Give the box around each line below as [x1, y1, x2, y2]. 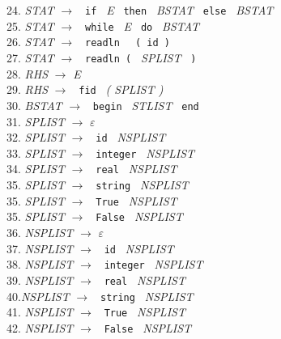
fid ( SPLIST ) [79, 81, 164, 98]
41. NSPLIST [6, 303, 74, 320]
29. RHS [6, 81, 49, 98]
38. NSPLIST [6, 256, 74, 273]
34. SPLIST [6, 160, 65, 177]
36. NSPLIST [6, 224, 74, 241]
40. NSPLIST [6, 287, 70, 304]
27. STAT [6, 49, 54, 66]
